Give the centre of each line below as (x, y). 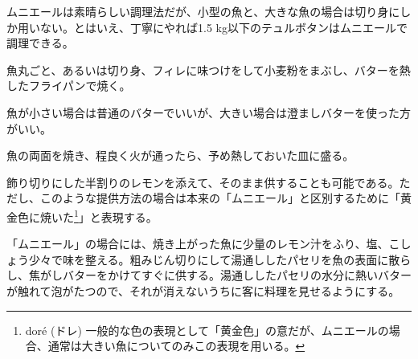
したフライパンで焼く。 (69, 86)
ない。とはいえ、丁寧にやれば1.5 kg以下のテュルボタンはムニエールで (223, 27)
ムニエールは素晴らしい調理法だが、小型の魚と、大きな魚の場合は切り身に (203, 11)
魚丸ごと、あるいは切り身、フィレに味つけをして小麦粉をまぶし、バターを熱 (209, 69)
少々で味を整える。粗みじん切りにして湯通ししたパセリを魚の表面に (209, 259)
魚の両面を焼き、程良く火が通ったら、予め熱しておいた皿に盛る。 (180, 155)
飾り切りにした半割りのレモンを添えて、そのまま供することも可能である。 (203, 182)
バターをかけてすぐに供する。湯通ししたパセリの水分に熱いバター (237, 275)
